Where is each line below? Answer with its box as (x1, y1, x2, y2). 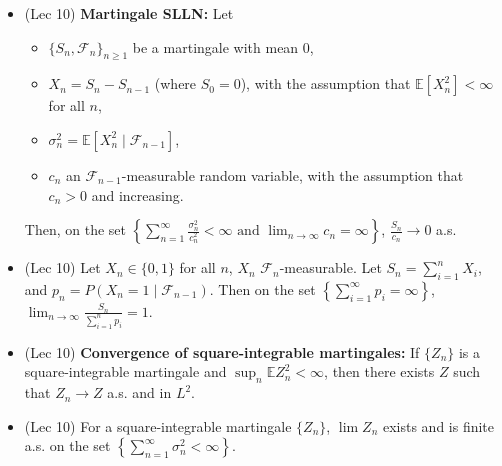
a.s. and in (107, 382, 172, 403)
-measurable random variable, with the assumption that (121, 164, 464, 185)
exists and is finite (382, 415, 495, 436)
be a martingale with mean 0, (132, 36, 314, 57)
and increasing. (91, 184, 184, 205)
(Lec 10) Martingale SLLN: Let (24, 3, 234, 23)
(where (154, 73, 197, 94)
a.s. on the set (24, 435, 111, 456)
